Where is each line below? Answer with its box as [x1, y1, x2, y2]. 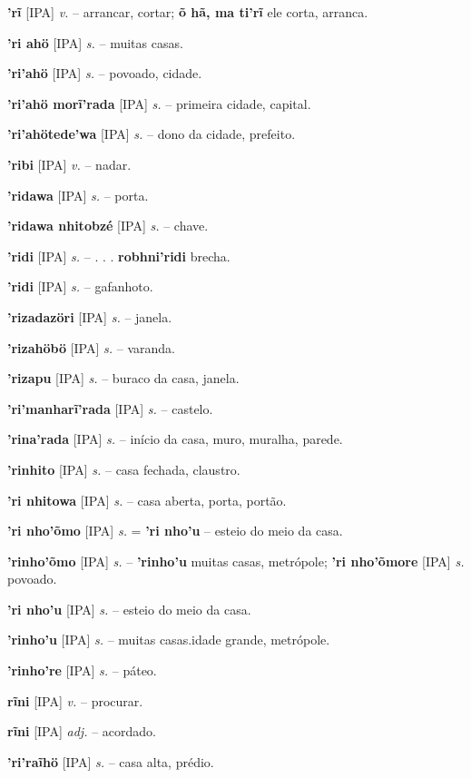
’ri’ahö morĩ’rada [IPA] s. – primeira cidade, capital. [7, 94, 311, 113]
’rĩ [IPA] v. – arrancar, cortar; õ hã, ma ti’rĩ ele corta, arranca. [7, 3, 368, 21]
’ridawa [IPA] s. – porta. [7, 185, 149, 204]
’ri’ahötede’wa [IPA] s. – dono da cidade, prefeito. [7, 124, 296, 143]
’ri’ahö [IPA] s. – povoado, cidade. [7, 64, 202, 83]
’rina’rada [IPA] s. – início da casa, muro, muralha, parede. [7, 429, 343, 448]
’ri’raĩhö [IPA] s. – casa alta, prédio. [7, 752, 214, 771]
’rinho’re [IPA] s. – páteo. [7, 661, 157, 680]
